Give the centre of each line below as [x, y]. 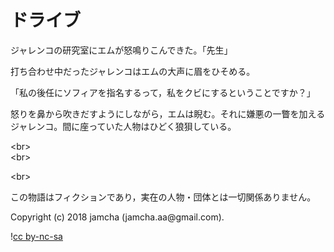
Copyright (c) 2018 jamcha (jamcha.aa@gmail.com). [117, 217]
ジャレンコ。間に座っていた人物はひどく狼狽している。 [123, 126]
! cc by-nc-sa [36, 236]
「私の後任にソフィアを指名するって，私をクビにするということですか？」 [163, 92]
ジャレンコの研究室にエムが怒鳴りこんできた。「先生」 [121, 50]
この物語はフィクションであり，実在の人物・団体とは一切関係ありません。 [163, 197]
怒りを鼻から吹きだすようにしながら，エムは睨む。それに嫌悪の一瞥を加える [168, 113]
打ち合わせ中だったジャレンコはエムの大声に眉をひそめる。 [133, 71]
